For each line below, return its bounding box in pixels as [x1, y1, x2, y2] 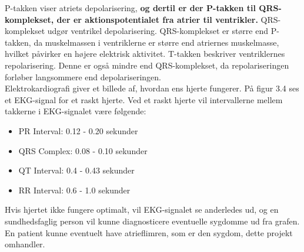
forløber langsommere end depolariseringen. [5, 70, 161, 83]
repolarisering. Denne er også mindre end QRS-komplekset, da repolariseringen [5, 59, 289, 71]
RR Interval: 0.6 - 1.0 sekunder [18, 183, 131, 196]
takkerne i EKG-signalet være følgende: [5, 105, 146, 117]
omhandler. [5, 238, 45, 250]
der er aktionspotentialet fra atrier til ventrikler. [56, 13, 258, 25]
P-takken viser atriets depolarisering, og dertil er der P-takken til [5, 2, 256, 13]
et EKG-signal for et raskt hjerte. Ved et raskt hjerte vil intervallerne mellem [5, 93, 283, 105]
